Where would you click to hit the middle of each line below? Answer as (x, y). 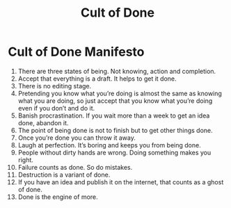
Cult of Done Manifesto (76, 52)
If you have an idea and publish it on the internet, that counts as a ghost (121, 182)
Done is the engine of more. (58, 197)
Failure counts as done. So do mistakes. (75, 167)
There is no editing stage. (55, 86)
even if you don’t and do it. (56, 108)
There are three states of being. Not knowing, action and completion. (117, 71)
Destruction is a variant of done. (64, 175)
